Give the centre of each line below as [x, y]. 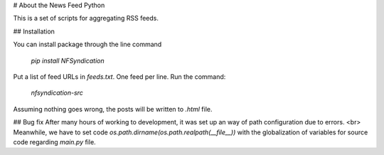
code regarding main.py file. [54, 141]
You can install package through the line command [87, 44]
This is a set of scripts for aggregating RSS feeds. [86, 18]
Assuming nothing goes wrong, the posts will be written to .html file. [113, 109]
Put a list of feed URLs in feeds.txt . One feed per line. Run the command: [119, 76]
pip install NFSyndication [68, 60]
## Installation [34, 31]
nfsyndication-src [57, 93]
